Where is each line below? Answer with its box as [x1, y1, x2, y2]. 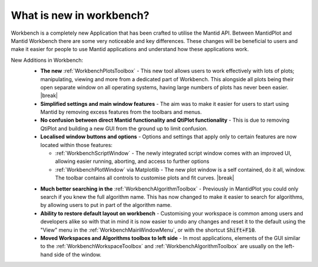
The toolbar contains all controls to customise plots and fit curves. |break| [55, 174, 234, 182]
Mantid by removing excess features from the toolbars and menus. [40, 109, 202, 116]
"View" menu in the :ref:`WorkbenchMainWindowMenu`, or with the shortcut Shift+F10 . [40, 226, 256, 233]
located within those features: [40, 141, 113, 148]
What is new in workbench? [11, 9, 150, 22]
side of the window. [54, 251, 102, 258]
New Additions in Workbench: [11, 56, 84, 64]
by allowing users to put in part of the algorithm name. [40, 202, 172, 209]
